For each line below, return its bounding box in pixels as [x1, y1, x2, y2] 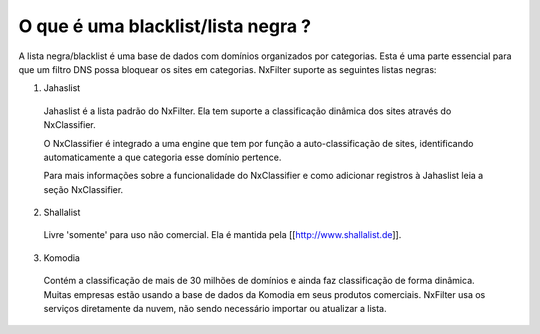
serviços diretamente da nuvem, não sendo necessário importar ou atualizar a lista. [43, 303, 387, 315]
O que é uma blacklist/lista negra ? [18, 15, 312, 37]
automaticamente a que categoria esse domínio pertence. [43, 151, 282, 163]
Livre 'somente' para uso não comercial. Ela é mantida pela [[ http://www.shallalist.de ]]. [43, 229, 402, 241]
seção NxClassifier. [43, 183, 124, 195]
